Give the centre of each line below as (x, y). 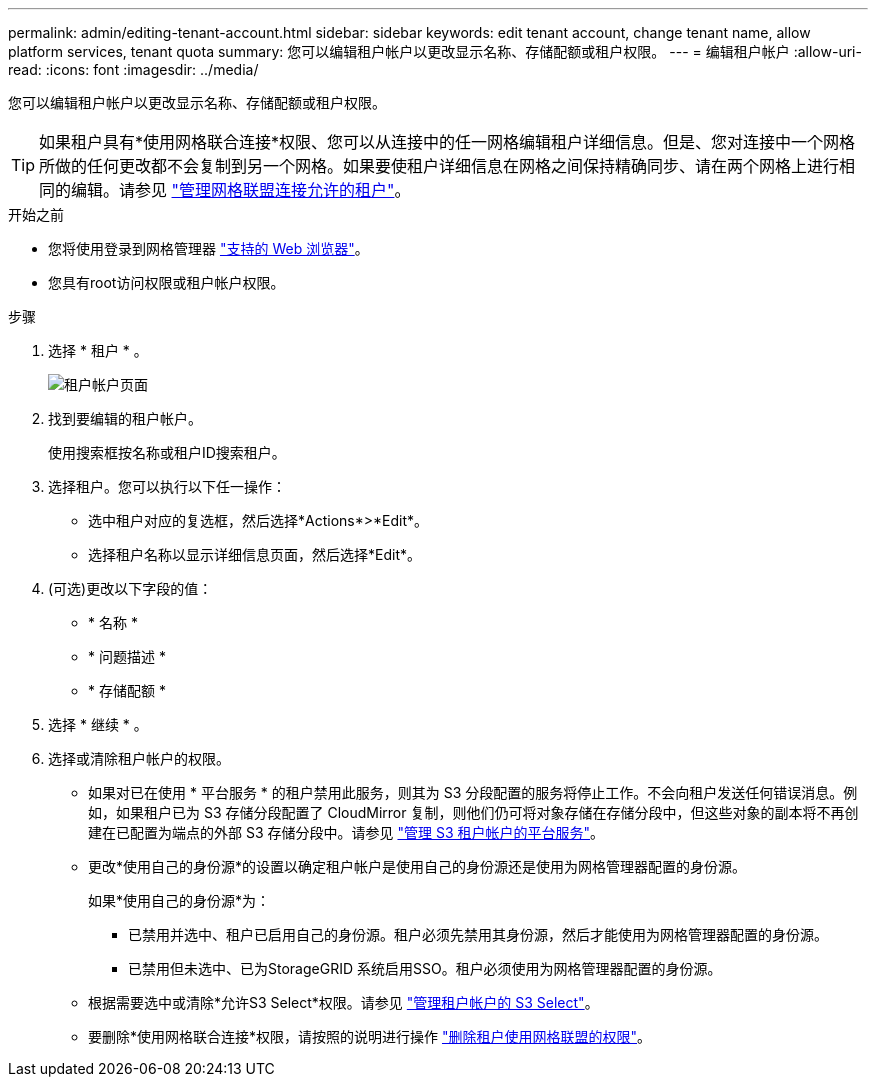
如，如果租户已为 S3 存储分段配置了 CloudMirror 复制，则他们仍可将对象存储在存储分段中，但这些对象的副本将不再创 (473, 812)
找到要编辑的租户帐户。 (125, 418)
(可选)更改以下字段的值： (130, 588)
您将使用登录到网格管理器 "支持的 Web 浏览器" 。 (208, 248)
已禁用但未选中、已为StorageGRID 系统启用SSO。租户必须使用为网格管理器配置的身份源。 (425, 968)
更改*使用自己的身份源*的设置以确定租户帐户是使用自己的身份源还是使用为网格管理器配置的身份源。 (417, 866)
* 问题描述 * (127, 656)
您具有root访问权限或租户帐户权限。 (166, 282)
